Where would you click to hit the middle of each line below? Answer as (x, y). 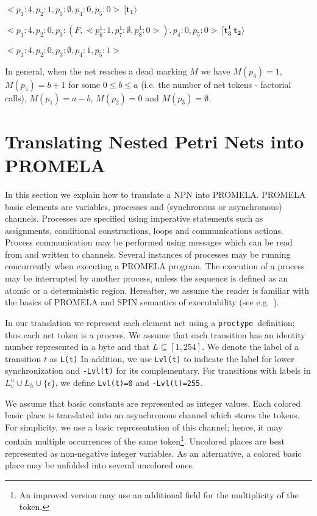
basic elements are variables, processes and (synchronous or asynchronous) (144, 206)
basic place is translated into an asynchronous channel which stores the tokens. (152, 415)
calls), (16, 97)
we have (215, 71)
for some (84, 84)
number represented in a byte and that (77, 347)
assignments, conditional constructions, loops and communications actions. (144, 230)
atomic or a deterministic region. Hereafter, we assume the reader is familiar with (157, 290)
